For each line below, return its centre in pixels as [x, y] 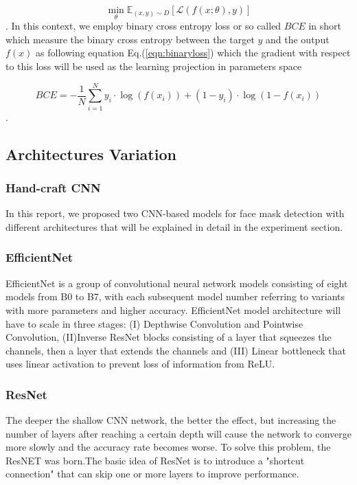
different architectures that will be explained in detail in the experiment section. [174, 226]
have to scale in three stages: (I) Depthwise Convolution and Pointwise [154, 323]
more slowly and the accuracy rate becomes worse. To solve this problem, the [168, 447]
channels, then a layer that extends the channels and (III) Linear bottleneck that [176, 350]
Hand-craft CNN [53, 188]
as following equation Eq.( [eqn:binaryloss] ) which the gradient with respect [193, 53]
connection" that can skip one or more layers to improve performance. [152, 474]
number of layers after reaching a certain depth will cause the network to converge [178, 433]
